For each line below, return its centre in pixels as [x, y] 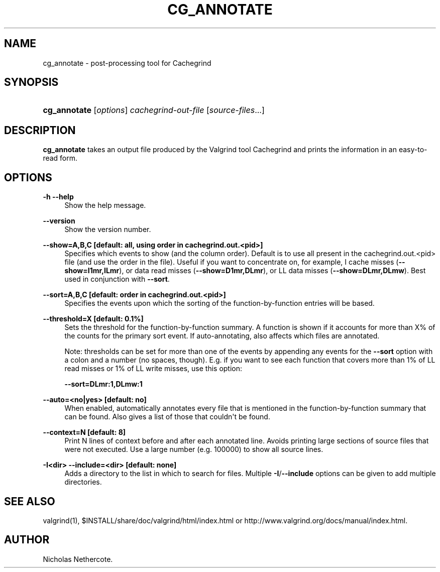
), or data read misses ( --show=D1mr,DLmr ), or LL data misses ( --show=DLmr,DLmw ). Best [272, 271]
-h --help [58, 197]
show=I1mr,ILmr [92, 271]
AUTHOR [27, 540]
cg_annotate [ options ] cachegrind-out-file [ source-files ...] [154, 110]
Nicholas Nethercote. [78, 559]
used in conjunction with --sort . [117, 279]
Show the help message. [105, 205]
